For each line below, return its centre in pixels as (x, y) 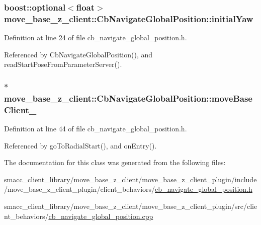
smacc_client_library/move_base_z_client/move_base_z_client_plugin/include (130, 179)
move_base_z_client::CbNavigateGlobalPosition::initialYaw (129, 18)
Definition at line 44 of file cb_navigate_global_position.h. (96, 128)
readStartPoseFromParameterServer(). (63, 64)
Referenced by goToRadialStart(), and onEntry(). (80, 145)
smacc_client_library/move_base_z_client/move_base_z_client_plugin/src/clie (131, 206)
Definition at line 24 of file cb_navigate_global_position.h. (96, 38)
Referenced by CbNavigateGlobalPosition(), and (78, 54)
